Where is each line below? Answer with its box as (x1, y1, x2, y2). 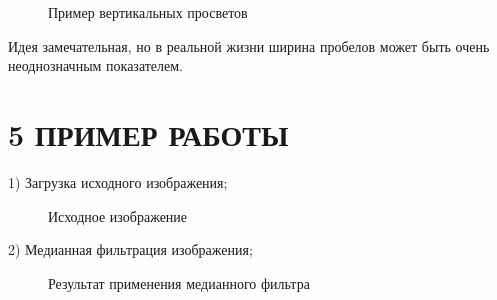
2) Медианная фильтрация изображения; (8, 239, 253, 260)
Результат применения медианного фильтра (48, 272, 310, 293)
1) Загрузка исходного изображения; (8, 171, 228, 192)
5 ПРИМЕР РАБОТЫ (8, 113, 289, 154)
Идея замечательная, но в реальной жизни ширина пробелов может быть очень (8, 35, 490, 56)
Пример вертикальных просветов (48, 2, 248, 22)
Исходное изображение (48, 205, 188, 226)
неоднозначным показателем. (8, 55, 184, 76)
